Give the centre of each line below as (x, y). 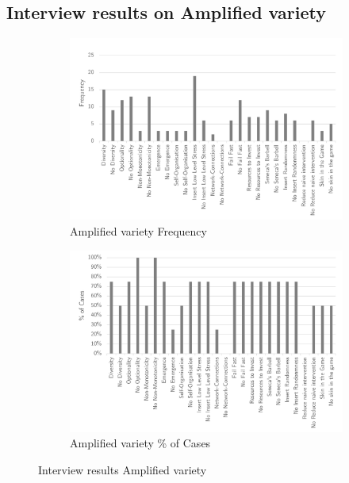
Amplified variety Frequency (138, 230)
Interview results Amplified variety (123, 469)
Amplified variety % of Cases (140, 443)
